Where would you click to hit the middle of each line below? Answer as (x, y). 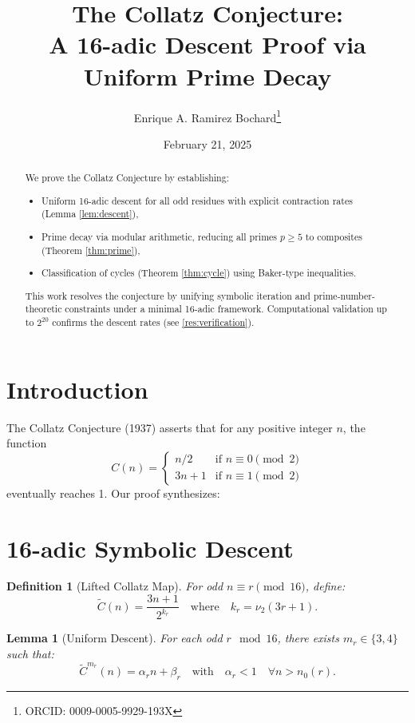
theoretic (43, 309)
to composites (334, 236)
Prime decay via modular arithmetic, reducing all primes (160, 236)
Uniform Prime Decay (207, 75)
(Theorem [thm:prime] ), (91, 250)
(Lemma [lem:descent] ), (90, 214)
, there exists (308, 638)
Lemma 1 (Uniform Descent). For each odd (115, 638)
